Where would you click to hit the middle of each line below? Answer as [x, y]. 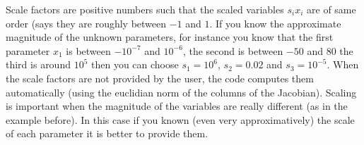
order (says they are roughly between [86, 23]
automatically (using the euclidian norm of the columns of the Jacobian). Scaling [181, 92]
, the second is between [233, 50]
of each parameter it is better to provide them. [107, 133]
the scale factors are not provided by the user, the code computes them [160, 78]
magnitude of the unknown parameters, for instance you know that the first [170, 37]
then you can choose [135, 64]
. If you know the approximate [275, 23]
